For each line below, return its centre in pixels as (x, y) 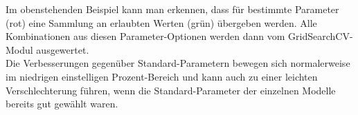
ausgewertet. (63, 49)
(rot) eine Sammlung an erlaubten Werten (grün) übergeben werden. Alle (161, 22)
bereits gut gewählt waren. (62, 104)
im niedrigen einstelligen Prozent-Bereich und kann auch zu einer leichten (162, 76)
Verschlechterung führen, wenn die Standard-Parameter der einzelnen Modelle (171, 90)
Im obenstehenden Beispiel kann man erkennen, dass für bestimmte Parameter (172, 9)
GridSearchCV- (321, 36)
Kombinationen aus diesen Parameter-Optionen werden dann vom (145, 36)
